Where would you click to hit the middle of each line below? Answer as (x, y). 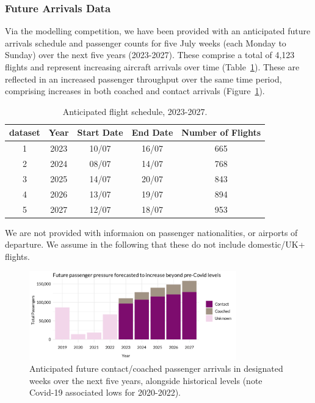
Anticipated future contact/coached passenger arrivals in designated (156, 368)
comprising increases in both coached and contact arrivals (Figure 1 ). (135, 91)
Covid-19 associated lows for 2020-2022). (105, 392)
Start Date (100, 132)
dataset (25, 132)
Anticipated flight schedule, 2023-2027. (135, 111)
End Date (152, 132)
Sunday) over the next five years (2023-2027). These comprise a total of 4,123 (150, 55)
